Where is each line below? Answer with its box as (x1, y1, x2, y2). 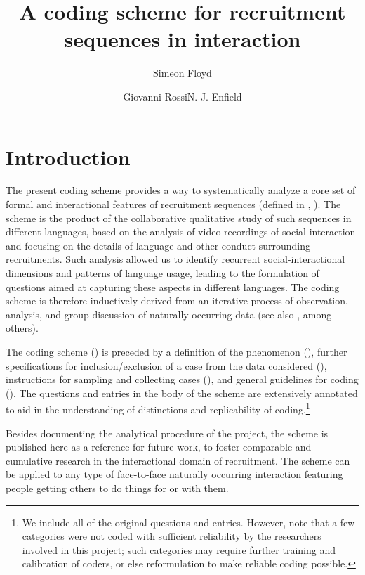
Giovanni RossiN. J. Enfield (123, 89, 242, 103)
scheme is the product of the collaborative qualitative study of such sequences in (6, 210, 352, 225)
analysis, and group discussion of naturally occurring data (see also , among (6, 306, 332, 321)
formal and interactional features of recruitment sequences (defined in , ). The (6, 197, 341, 212)
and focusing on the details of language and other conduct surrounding (6, 238, 311, 252)
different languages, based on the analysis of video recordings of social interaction (6, 224, 356, 239)
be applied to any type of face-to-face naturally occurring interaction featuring (6, 467, 343, 482)
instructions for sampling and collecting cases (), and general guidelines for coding (6, 372, 359, 387)
